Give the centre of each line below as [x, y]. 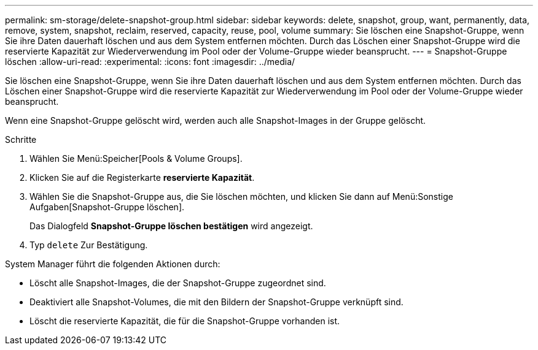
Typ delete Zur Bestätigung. [89, 245]
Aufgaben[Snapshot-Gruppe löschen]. [107, 207]
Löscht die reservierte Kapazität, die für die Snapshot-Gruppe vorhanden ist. [185, 321]
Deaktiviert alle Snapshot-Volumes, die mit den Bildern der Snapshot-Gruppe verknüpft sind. [216, 302]
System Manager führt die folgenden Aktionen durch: [113, 264]
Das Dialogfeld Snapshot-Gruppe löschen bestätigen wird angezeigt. [171, 226]
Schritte [21, 139]
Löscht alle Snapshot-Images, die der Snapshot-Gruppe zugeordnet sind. [178, 283]
